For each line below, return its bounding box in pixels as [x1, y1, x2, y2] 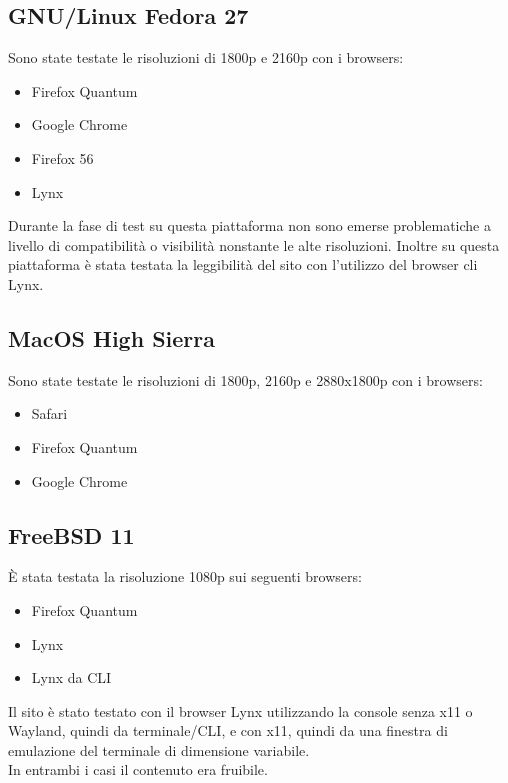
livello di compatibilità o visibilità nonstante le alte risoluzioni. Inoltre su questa [8, 234, 500, 255]
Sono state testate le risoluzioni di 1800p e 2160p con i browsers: [8, 47, 404, 68]
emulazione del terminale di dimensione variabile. [8, 739, 310, 760]
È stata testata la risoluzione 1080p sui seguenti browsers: [8, 566, 362, 587]
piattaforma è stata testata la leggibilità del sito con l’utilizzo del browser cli [8, 254, 478, 275]
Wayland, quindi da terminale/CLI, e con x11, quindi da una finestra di [8, 720, 448, 741]
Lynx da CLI [31, 667, 112, 688]
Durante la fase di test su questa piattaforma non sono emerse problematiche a [8, 215, 491, 236]
